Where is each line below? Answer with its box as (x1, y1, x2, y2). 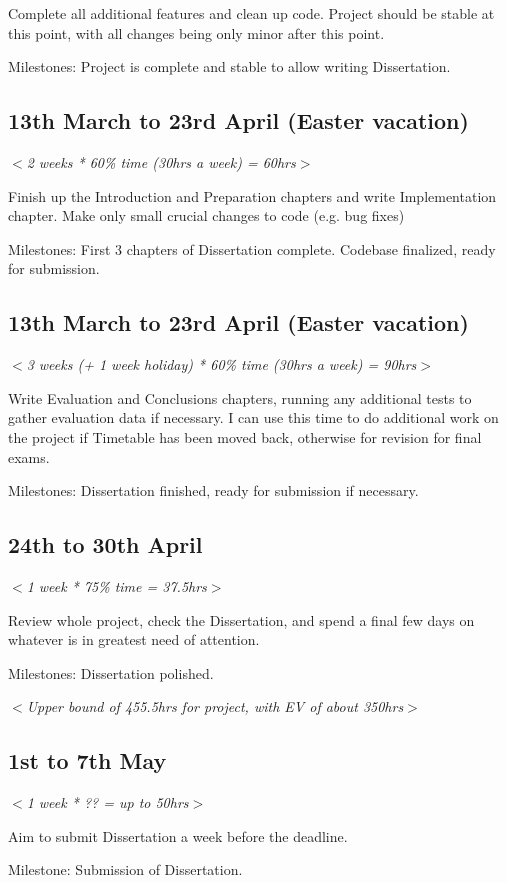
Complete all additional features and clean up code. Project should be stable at (8, 3, 495, 23)
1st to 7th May (8, 745, 167, 776)
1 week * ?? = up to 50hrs (26, 792, 189, 813)
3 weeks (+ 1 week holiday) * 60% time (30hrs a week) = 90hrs (26, 354, 417, 375)
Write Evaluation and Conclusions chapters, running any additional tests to (8, 387, 472, 408)
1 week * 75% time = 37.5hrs (26, 575, 207, 596)
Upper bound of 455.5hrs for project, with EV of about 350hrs (26, 696, 404, 717)
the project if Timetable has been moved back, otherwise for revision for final (8, 426, 482, 447)
